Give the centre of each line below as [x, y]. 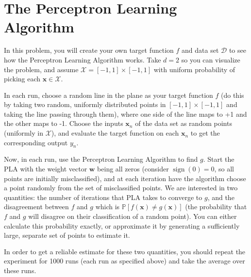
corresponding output [36, 142]
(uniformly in [24, 133]
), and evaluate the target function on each [115, 133]
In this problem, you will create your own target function [89, 50]
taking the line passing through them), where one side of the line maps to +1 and [125, 114]
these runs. [20, 270]
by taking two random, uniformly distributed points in [85, 104]
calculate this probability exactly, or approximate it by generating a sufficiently [122, 225]
